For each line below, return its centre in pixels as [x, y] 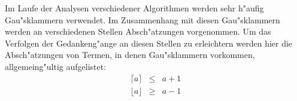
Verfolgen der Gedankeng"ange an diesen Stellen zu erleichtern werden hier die [149, 43]
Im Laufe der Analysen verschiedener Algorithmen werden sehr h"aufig [134, 8]
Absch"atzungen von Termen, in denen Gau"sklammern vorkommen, [130, 55]
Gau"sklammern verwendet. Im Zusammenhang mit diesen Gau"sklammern [143, 19]
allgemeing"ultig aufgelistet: [56, 66]
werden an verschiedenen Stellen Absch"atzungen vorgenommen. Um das [138, 31]
